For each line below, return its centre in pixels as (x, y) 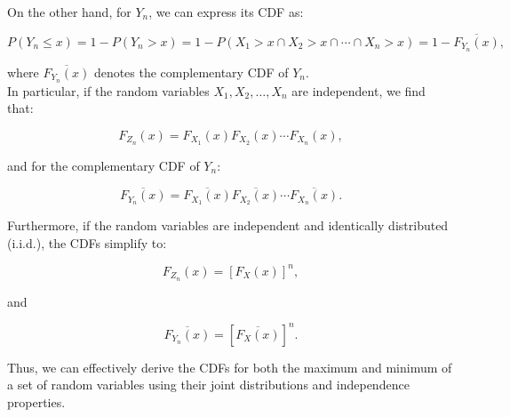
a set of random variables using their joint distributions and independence (208, 385)
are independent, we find (359, 90)
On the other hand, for (69, 12)
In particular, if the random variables (108, 90)
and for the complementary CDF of (104, 165)
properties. (36, 402)
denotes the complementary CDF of (191, 72)
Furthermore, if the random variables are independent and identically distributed (228, 225)
